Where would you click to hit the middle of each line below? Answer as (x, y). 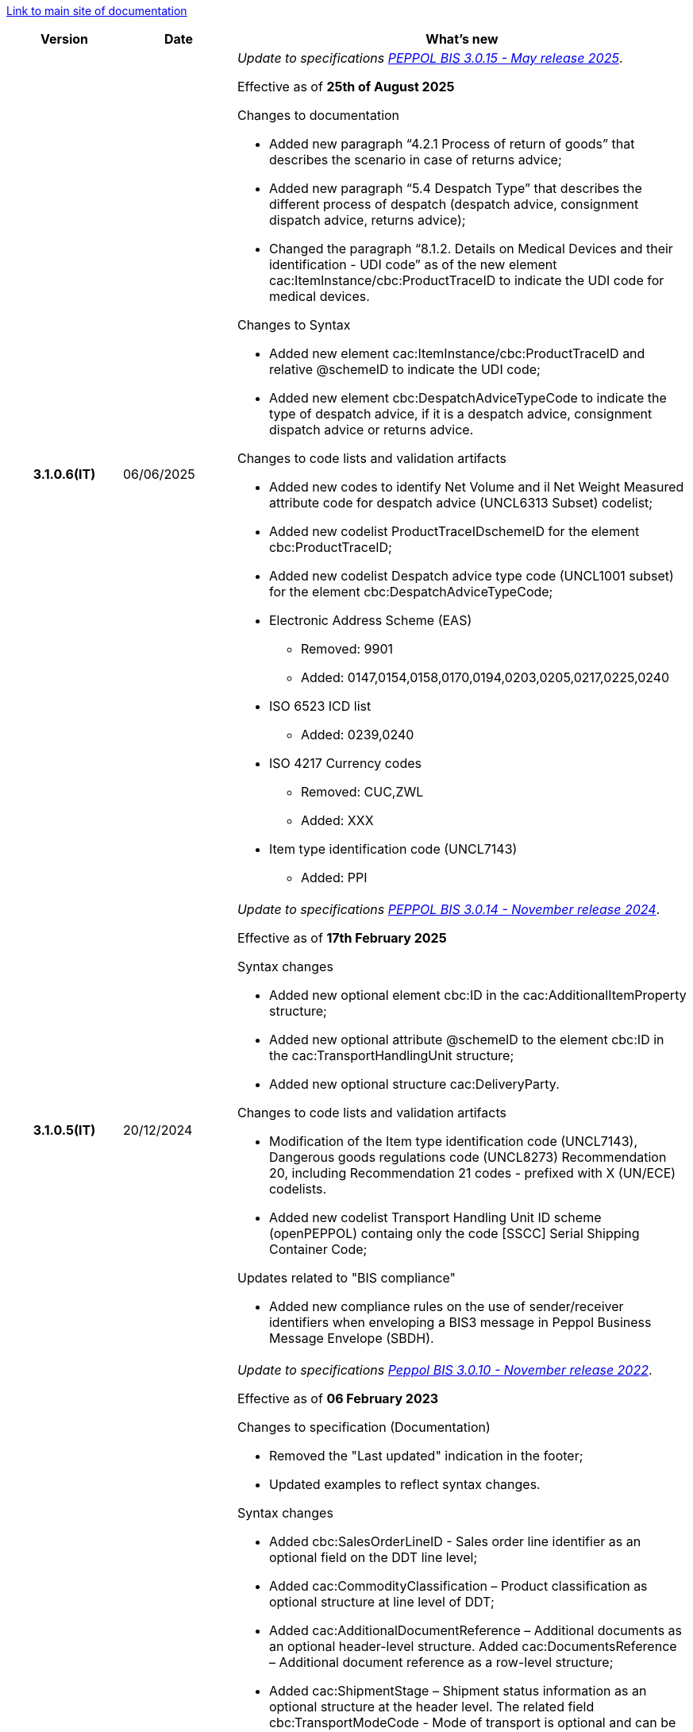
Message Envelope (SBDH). (351, 1338)
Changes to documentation (318, 115)
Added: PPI (334, 878)
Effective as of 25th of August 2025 (346, 87)
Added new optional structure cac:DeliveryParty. (414, 1084)
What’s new (462, 39)
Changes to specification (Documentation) (364, 1427)
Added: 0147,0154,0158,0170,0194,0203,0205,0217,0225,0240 (485, 677)
